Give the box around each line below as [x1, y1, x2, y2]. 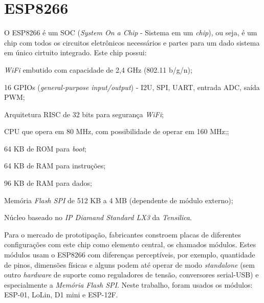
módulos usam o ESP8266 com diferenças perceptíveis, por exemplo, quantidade [4, 249, 255, 260]
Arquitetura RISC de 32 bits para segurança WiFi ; [4, 109, 164, 119]
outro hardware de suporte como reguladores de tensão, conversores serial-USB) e [4, 269, 259, 280]
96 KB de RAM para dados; [4, 178, 93, 188]
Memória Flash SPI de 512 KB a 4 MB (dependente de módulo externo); [4, 194, 233, 205]
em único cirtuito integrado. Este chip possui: [4, 47, 147, 58]
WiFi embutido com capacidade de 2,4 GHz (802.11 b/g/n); [4, 64, 192, 75]
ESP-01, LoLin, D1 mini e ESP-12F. [4, 289, 118, 300]
